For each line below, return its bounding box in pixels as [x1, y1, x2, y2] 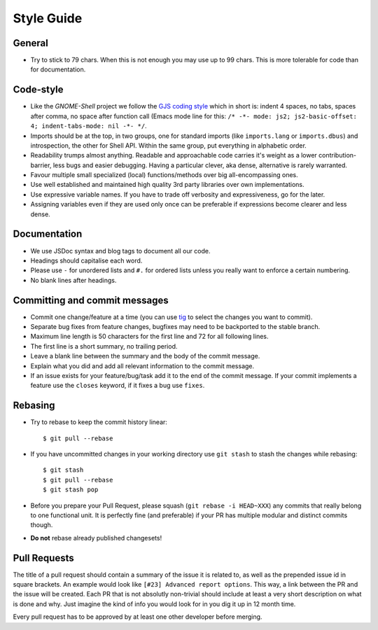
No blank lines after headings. [30, 276, 117, 284]
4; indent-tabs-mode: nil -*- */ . [30, 122, 147, 130]
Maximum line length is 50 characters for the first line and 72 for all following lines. [30, 332, 269, 341]
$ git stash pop [43, 486, 99, 493]
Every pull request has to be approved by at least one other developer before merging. [13, 612, 262, 621]
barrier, [30, 161, 52, 169]
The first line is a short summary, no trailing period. [30, 342, 178, 350]
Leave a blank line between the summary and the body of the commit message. [30, 352, 260, 360]
